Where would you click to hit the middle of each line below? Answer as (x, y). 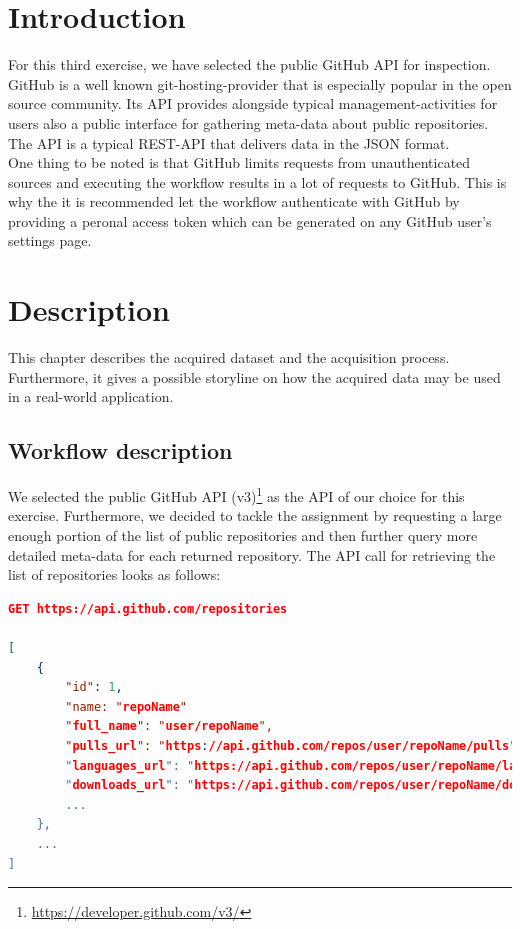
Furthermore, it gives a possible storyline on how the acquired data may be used (254, 376)
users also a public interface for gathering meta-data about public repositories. (248, 122)
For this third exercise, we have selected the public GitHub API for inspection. (249, 64)
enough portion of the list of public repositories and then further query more (243, 535)
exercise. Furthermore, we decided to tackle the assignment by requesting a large (255, 515)
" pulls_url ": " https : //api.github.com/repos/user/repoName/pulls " (291, 745)
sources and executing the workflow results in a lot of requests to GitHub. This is (257, 181)
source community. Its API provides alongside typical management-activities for (253, 103)
